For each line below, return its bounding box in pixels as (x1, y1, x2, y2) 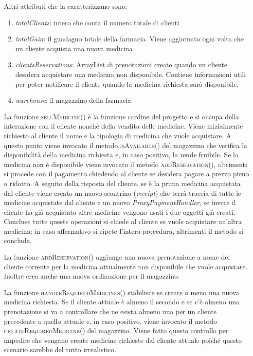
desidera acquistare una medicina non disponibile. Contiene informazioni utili (15, 69, 246, 79)
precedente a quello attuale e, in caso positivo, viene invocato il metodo (4, 316, 217, 326)
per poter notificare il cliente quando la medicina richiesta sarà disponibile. (15, 78, 239, 89)
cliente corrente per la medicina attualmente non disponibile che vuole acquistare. (4, 261, 248, 271)
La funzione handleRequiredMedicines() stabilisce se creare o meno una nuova (4, 287, 239, 297)
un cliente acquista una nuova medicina (15, 43, 133, 53)
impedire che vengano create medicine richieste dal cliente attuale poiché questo (4, 335, 242, 345)
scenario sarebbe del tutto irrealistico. (4, 344, 116, 355)
